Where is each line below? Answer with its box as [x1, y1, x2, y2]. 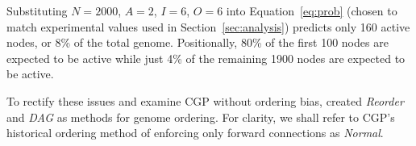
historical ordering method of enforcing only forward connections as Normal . [6, 124, 384, 141]
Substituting [6, 2, 68, 19]
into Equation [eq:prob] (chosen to [226, 2, 397, 19]
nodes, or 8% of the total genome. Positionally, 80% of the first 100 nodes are [6, 34, 389, 51]
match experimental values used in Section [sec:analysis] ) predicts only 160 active [6, 18, 410, 35]
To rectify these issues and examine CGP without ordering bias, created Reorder [6, 92, 404, 109]
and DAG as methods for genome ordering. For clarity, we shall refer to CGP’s [6, 108, 395, 125]
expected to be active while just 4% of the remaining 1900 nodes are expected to [6, 49, 406, 66]
